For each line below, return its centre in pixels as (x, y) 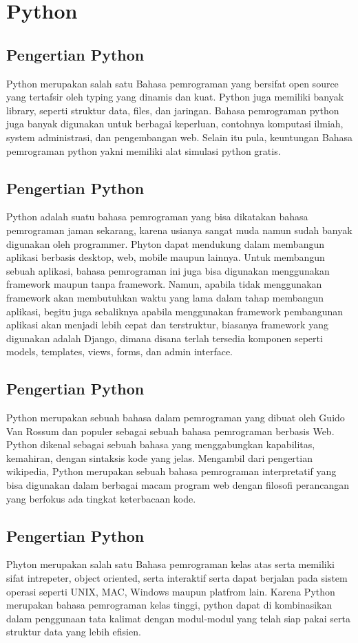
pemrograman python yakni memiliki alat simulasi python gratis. (144, 150)
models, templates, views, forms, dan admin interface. (119, 351)
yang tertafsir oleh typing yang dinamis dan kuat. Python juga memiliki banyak (175, 97)
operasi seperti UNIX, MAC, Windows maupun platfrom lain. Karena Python (171, 591)
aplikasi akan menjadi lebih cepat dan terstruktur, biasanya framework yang (167, 325)
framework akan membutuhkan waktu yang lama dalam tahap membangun (165, 297)
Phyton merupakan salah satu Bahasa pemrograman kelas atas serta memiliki (170, 564)
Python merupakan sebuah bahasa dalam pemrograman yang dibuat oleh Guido (176, 418)
